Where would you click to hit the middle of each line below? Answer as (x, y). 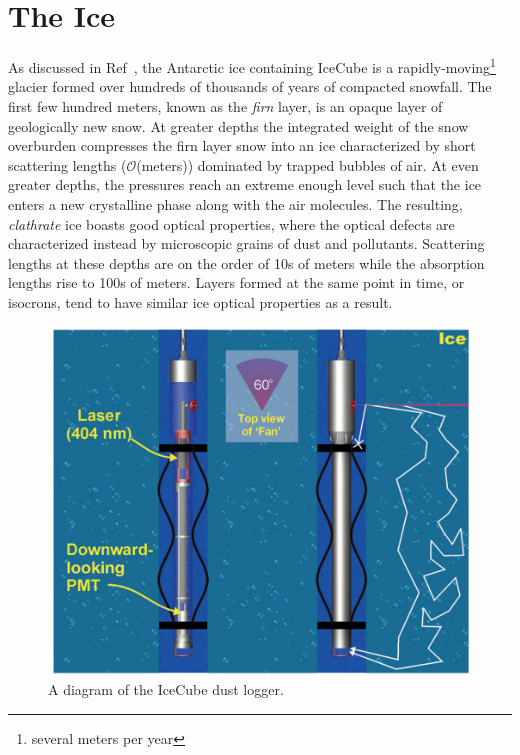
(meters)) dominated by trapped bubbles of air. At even (307, 164)
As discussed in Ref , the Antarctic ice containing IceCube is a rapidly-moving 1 (252, 65)
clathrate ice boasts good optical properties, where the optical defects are (231, 223)
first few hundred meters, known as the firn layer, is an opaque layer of (225, 105)
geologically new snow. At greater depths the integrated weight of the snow (238, 125)
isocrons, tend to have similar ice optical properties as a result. (200, 301)
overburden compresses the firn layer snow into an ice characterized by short (242, 145)
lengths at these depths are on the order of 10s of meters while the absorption (246, 262)
